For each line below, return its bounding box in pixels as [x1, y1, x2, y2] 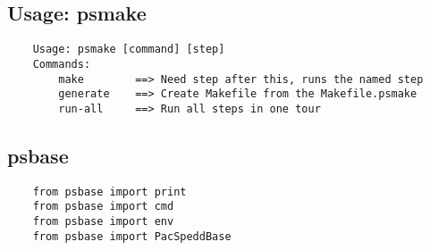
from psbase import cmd [32, 200, 174, 213]
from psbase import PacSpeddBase [32, 229, 232, 243]
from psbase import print [32, 185, 187, 198]
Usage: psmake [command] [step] [32, 43, 225, 56]
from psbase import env [32, 215, 174, 228]
